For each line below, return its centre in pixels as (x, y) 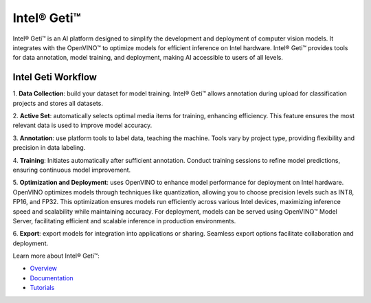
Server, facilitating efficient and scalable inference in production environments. (124, 221)
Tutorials (42, 288)
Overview (44, 269)
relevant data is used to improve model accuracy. (82, 125)
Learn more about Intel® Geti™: (56, 256)
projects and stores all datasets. (58, 103)
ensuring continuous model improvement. (72, 170)
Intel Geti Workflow (55, 77)
